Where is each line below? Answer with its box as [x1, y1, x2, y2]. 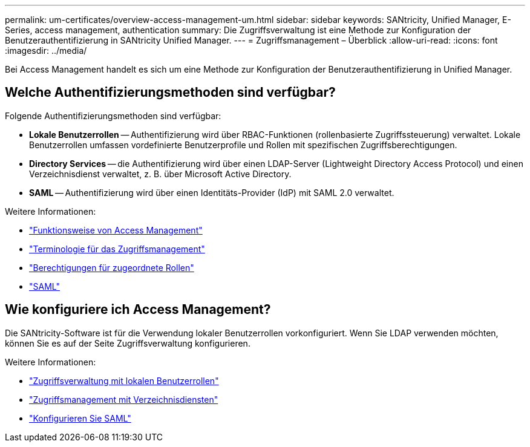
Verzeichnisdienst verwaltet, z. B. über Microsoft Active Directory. [29, 168, 292, 179]
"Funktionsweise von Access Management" [29, 224, 203, 235]
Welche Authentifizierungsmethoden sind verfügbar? [5, 85, 336, 100]
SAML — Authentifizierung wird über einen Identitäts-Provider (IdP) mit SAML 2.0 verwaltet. [29, 187, 394, 198]
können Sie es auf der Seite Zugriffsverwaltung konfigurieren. [5, 338, 250, 348]
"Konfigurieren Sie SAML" [29, 413, 131, 423]
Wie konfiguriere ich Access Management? [5, 302, 271, 318]
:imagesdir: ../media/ [5, 45, 87, 56]
